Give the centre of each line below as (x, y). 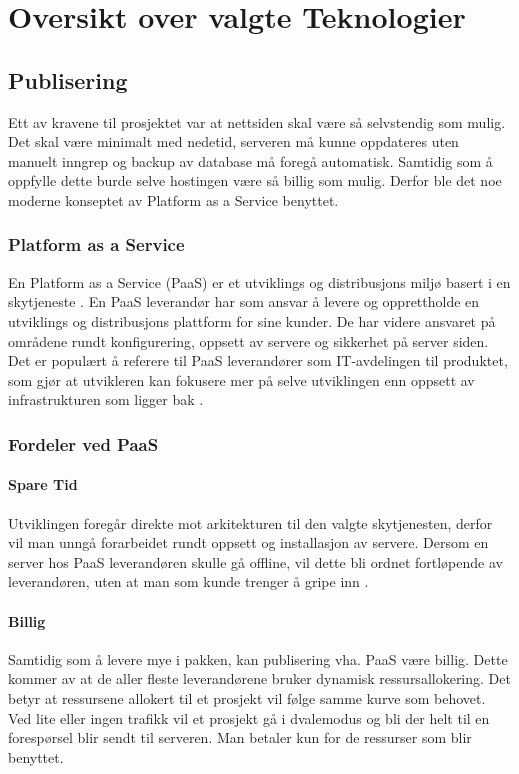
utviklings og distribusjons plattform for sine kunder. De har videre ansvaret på (252, 320)
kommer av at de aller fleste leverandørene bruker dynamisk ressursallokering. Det (259, 678)
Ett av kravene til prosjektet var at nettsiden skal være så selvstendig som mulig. (257, 121)
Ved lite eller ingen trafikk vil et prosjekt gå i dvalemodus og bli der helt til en (249, 717)
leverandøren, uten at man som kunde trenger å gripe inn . (188, 581)
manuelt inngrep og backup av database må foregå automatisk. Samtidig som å (250, 160)
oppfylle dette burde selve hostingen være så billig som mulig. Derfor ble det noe (255, 180)
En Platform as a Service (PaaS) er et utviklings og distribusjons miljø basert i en (259, 281)
